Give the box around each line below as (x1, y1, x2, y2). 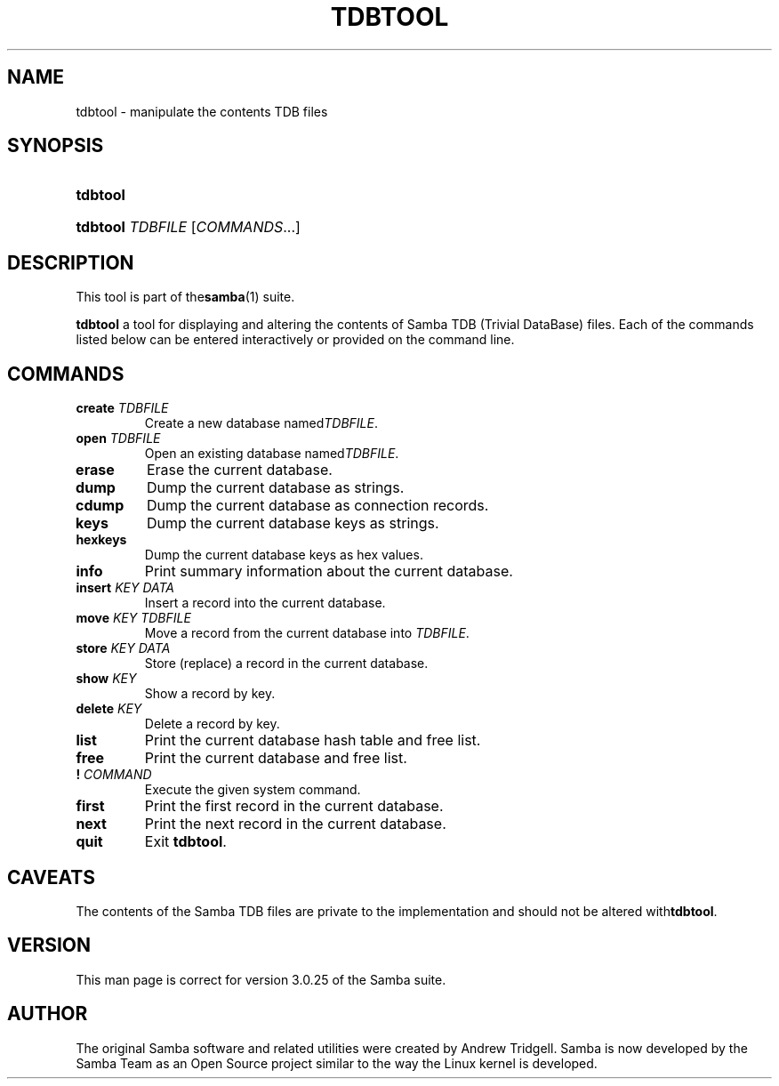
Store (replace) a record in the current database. (144, 656, 429, 672)
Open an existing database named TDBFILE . (144, 446, 399, 462)
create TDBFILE (76, 400, 169, 416)
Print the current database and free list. (144, 749, 407, 768)
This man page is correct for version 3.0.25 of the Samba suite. (76, 971, 446, 987)
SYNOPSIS (7, 134, 104, 157)
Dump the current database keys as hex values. (144, 547, 423, 563)
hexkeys (76, 532, 127, 548)
